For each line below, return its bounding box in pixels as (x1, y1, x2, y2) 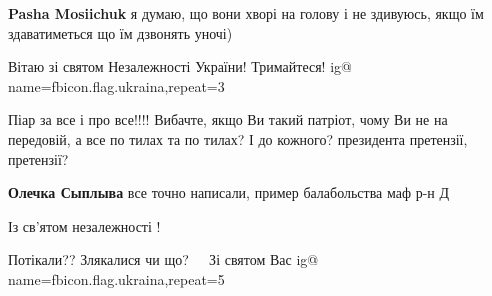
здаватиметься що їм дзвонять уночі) (8, 22, 233, 43)
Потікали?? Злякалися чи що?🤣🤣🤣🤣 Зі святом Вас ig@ (8, 249, 319, 270)
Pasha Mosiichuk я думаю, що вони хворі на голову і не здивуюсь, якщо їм (8, 3, 484, 23)
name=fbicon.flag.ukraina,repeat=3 (8, 75, 225, 96)
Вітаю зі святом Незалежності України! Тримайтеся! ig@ (8, 56, 352, 77)
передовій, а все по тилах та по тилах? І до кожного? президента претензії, (8, 128, 468, 149)
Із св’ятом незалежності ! (8, 215, 161, 236)
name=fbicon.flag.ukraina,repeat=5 (8, 268, 225, 289)
